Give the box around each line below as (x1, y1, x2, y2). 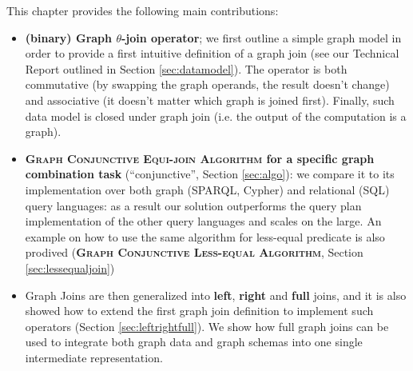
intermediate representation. (25, 349, 163, 365)
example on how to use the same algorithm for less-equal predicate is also (25, 228, 385, 245)
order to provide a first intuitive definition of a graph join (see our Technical (25, 45, 399, 62)
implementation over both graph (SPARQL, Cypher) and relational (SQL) (25, 181, 390, 197)
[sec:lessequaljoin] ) (25, 259, 115, 276)
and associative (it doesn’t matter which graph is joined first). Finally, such (25, 91, 395, 108)
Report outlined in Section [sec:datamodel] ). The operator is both (25, 60, 347, 77)
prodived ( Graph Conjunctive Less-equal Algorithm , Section (25, 244, 363, 261)
